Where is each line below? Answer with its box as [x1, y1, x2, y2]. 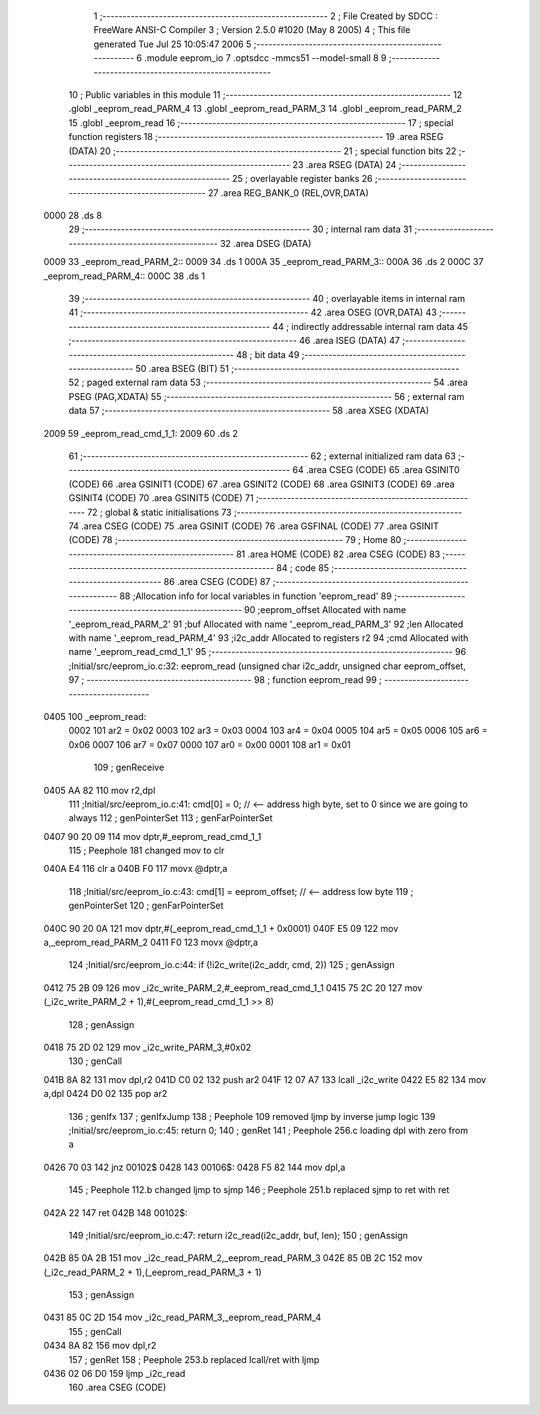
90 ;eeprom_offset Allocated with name [243, 604, 407, 616]
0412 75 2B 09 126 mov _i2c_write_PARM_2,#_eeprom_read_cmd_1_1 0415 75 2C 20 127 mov [43, 981, 423, 994]
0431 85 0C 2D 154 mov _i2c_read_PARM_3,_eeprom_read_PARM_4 [43, 1311, 322, 1324]
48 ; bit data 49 [235, 348, 300, 360]
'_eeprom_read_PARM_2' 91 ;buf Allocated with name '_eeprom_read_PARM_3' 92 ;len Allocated [68, 618, 464, 630]
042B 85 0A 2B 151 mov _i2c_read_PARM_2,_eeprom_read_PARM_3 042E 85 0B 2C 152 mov [43, 1252, 423, 1264]
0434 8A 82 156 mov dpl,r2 [43, 1340, 157, 1352]
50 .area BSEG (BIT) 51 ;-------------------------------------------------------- [135, 362, 460, 374]
